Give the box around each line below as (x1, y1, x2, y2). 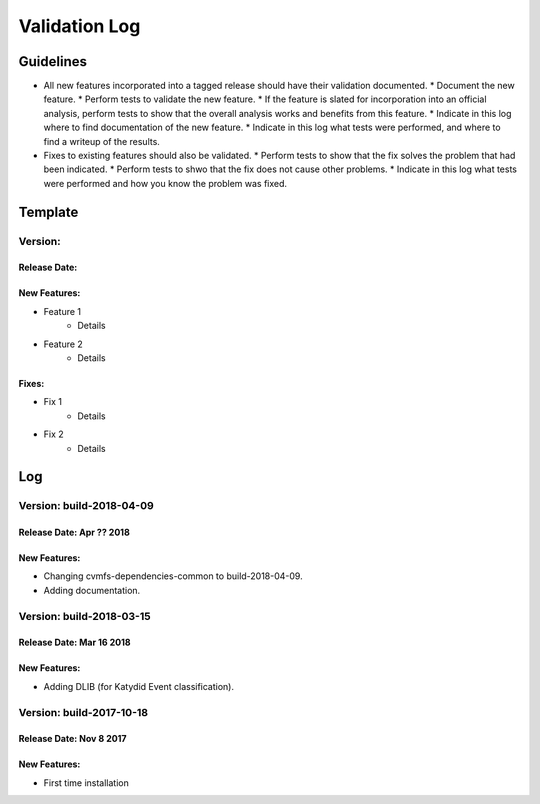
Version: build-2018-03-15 (18, 609, 151, 623)
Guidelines (18, 53, 87, 70)
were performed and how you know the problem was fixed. (43, 177, 288, 189)
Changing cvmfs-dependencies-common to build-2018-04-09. (43, 570, 304, 582)
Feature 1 (43, 305, 82, 317)
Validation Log (18, 15, 141, 37)
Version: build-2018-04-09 (18, 499, 154, 513)
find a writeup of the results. (43, 135, 160, 147)
